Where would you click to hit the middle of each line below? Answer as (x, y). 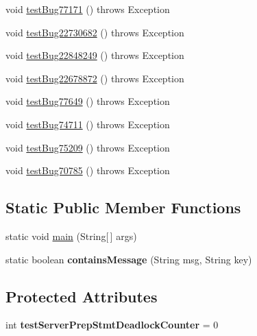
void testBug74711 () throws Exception (88, 124)
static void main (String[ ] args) (71, 236)
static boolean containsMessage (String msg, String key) (129, 259)
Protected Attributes (82, 296)
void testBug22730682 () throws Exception (95, 32)
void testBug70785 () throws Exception (88, 170)
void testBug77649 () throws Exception (88, 101)
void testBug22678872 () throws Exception (95, 78)
